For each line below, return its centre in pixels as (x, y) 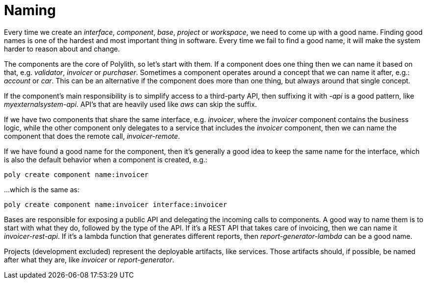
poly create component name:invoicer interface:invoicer (116, 204)
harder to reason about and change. (62, 49)
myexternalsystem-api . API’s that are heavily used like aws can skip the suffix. (130, 104)
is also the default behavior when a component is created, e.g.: (106, 159)
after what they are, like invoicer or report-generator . (89, 259)
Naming (30, 10)
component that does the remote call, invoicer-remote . (92, 136)
